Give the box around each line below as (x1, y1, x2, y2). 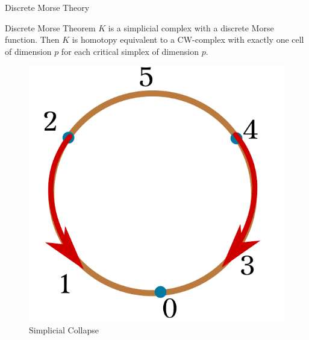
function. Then (5, 33, 60, 46)
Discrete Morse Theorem (5, 21, 96, 34)
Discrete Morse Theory (5, 1, 90, 13)
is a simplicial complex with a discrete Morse (108, 21, 274, 34)
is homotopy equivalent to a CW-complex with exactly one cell (72, 33, 304, 46)
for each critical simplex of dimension (61, 45, 199, 57)
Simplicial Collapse (29, 323, 99, 336)
